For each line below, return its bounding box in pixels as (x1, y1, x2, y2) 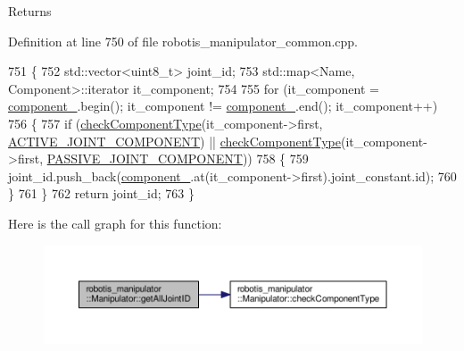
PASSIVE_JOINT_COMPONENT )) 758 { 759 (46, 149, 309, 168)
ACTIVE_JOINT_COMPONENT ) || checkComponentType (8, 131, 341, 150)
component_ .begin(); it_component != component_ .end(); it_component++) (8, 96, 438, 115)
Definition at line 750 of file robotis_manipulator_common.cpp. (8, 31, 359, 50)
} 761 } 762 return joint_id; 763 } (8, 184, 195, 203)
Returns (8, 2, 52, 20)
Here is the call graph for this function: (8, 213, 222, 232)
